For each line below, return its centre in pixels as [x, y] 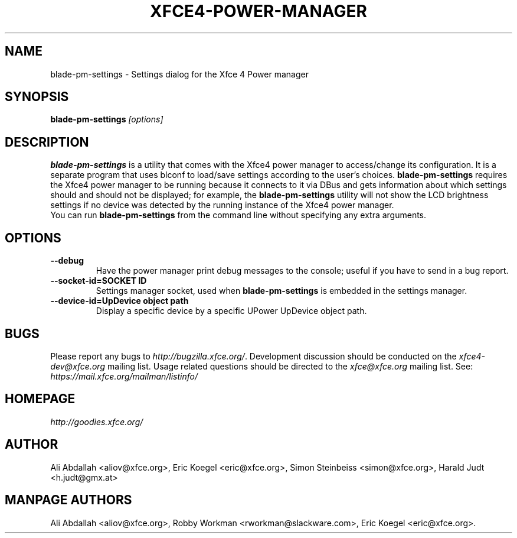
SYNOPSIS [37, 97]
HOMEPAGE [40, 399]
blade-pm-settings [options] [107, 119]
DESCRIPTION [47, 142]
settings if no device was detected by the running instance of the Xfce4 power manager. [222, 205]
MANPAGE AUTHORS [68, 500]
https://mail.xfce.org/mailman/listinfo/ [124, 376]
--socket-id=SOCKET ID [99, 281]
